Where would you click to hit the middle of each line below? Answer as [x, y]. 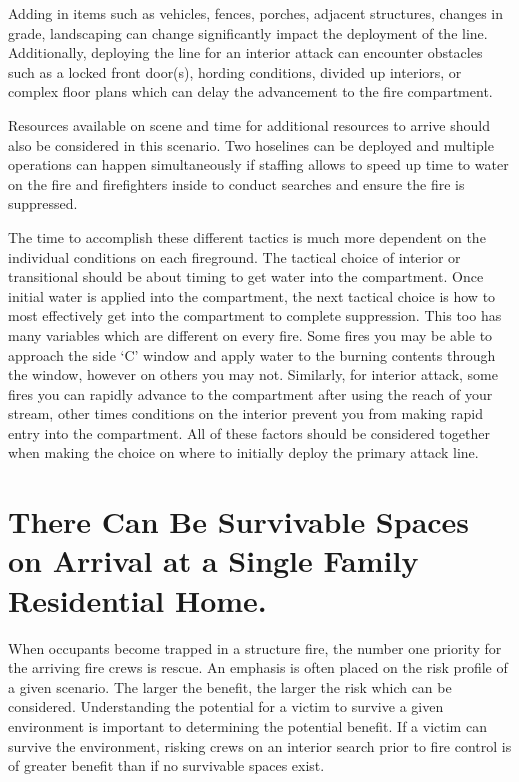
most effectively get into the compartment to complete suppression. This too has [255, 315]
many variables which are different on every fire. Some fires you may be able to [250, 334]
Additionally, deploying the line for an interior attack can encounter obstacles [245, 52]
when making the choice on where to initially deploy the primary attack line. [243, 452]
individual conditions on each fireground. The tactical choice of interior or [234, 256]
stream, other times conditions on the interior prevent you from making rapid [245, 413]
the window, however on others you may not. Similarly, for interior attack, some [253, 374]
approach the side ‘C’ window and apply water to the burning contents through [252, 354]
